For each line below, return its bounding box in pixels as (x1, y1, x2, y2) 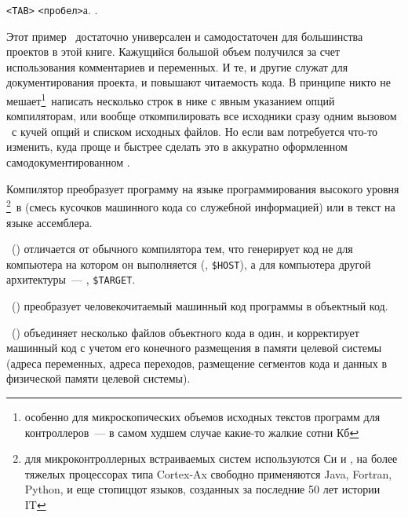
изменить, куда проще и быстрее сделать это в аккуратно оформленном (6, 138, 348, 155)
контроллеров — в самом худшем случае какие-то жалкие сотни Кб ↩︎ (24, 423, 359, 440)
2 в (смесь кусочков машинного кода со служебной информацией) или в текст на (6, 196, 395, 214)
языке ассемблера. (6, 214, 93, 230)
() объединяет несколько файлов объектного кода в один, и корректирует (11, 324, 359, 340)
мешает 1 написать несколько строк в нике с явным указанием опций (6, 90, 335, 108)
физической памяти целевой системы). (6, 370, 191, 387)
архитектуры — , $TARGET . (6, 271, 136, 288)
